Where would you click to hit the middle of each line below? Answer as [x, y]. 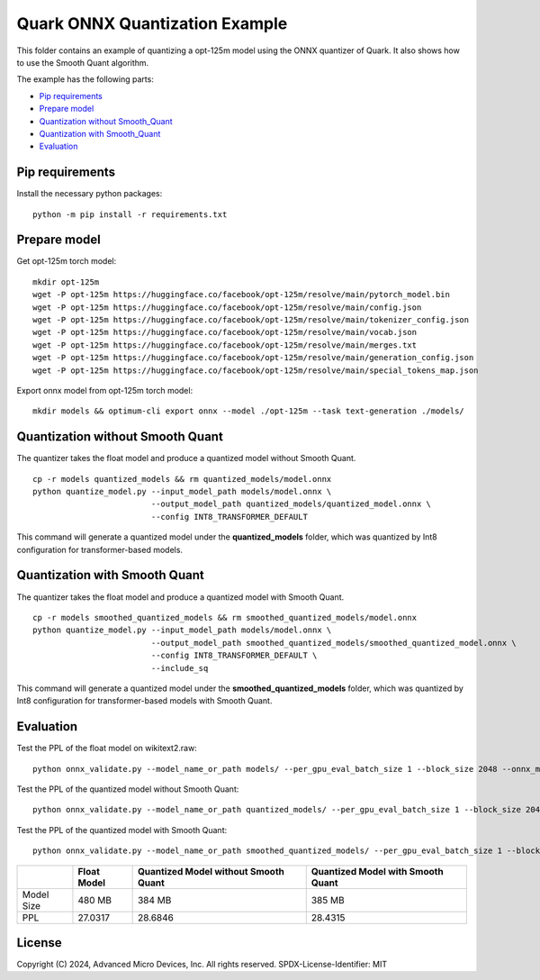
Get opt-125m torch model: [67, 261]
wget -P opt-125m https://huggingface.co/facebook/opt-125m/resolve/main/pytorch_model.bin [241, 295]
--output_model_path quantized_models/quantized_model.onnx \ [291, 504]
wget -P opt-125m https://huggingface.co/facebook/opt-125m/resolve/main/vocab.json [225, 332]
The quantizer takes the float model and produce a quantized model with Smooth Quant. [180, 597]
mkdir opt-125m [66, 282]
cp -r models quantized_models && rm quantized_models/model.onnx [182, 479]
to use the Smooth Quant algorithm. [83, 62]
